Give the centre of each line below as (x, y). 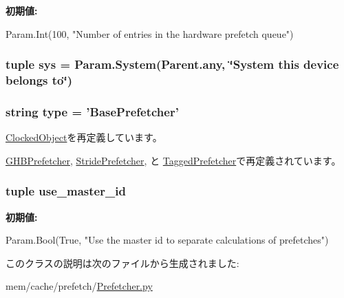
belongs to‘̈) (39, 80)
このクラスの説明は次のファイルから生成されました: (122, 263)
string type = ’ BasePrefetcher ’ (92, 111)
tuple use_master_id (66, 191)
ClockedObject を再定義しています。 (84, 137)
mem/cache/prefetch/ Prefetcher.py (79, 286)
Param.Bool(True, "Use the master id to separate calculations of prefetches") (167, 240)
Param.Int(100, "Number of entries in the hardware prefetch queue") (150, 33)
